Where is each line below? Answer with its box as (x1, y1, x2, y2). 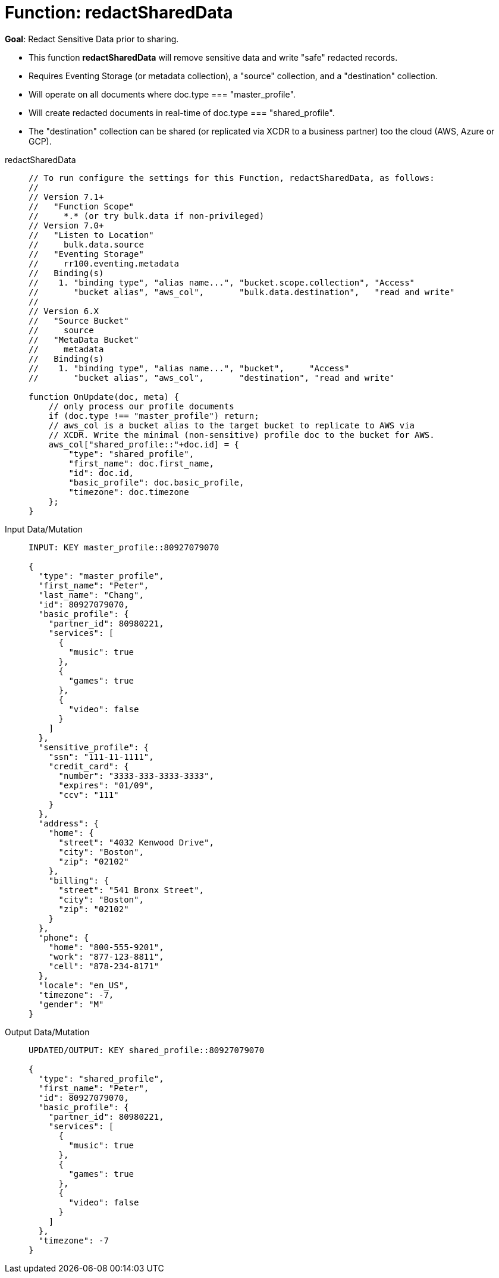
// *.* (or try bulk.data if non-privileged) (29, 211, 265, 221)
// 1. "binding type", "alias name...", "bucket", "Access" (29, 363, 350, 373)
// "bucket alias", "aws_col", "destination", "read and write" (29, 372, 395, 383)
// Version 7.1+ (29, 192, 104, 202)
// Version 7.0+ (29, 220, 104, 230)
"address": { (38, 818, 99, 828)
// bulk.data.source (29, 239, 144, 249)
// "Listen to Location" (29, 230, 154, 240)
